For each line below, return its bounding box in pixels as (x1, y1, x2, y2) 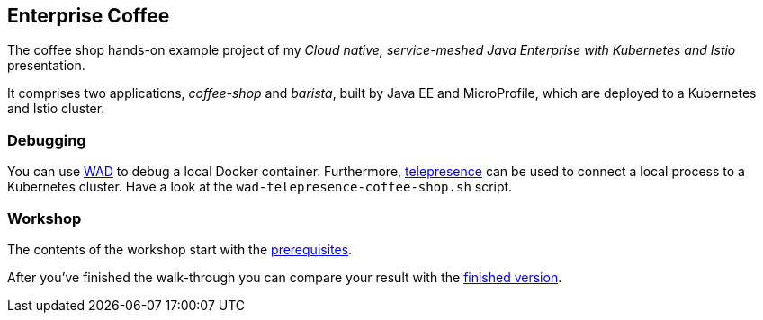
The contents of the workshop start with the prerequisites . (7, 241, 353, 257)
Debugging (7, 130, 86, 149)
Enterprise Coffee (7, 4, 170, 27)
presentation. (7, 58, 85, 74)
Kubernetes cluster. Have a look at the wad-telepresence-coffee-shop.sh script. (7, 179, 513, 195)
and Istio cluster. (7, 101, 105, 117)
